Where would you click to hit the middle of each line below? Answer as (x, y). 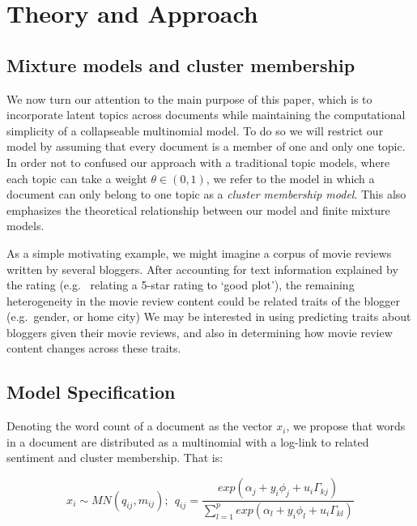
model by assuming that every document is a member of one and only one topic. (206, 146)
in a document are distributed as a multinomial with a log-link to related (188, 441)
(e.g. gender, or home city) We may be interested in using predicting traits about (209, 316)
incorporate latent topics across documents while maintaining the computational (206, 115)
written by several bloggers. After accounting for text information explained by (202, 269)
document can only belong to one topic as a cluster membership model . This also (206, 194)
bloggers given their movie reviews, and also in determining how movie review (200, 332)
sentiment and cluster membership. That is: (115, 458)
